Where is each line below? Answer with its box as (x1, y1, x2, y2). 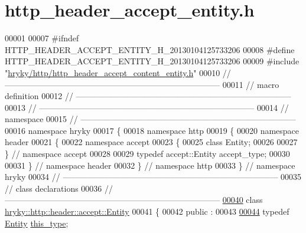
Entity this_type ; (5, 216, 69, 229)
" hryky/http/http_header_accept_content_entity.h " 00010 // (5, 66, 231, 78)
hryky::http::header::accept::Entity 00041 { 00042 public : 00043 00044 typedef (5, 205, 289, 218)
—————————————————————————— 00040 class (5, 193, 263, 206)
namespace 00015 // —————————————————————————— (5, 113, 296, 125)
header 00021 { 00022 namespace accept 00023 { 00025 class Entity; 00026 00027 (5, 136, 298, 148)
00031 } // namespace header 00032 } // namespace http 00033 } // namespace (5, 159, 295, 171)
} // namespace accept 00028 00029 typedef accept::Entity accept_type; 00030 (5, 147, 290, 160)
